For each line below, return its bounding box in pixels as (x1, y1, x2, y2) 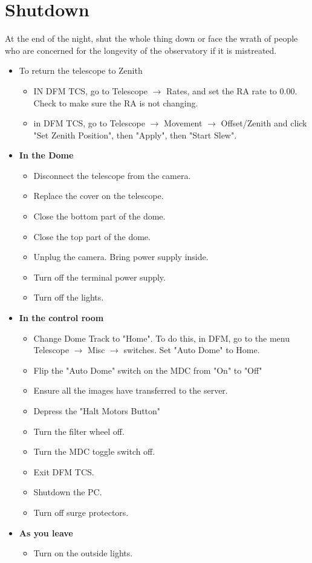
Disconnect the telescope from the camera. (33, 169, 191, 181)
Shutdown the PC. (33, 486, 102, 498)
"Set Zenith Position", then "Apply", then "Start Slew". (33, 128, 237, 141)
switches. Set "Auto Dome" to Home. (123, 343, 260, 356)
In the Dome (19, 149, 74, 161)
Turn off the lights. (33, 291, 104, 304)
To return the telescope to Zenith (19, 64, 143, 77)
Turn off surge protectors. (33, 506, 129, 518)
